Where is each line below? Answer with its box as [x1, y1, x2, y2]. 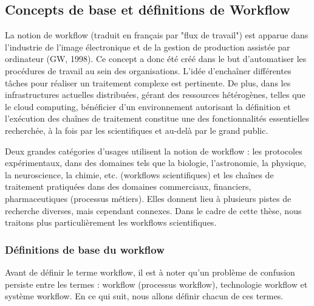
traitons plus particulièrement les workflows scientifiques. [5, 216, 217, 229]
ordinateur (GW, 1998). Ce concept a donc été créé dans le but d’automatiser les [5, 52, 307, 65]
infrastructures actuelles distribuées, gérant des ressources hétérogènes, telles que [5, 88, 305, 101]
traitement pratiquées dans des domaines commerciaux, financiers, [5, 180, 251, 193]
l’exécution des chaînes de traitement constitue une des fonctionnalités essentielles [5, 112, 310, 125]
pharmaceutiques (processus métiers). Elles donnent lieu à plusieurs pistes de [5, 192, 292, 204]
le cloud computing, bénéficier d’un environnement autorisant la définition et [5, 100, 291, 113]
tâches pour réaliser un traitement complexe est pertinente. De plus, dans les [5, 76, 291, 89]
